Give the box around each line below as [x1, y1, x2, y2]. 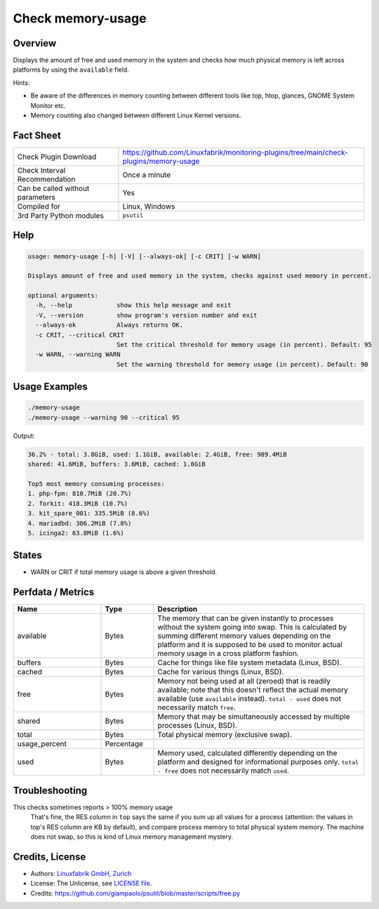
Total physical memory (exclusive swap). [157, 730, 293, 740]
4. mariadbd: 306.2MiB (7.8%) [27, 519, 132, 527]
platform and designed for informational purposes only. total [157, 757, 359, 767]
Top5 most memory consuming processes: [27, 480, 165, 488]
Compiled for [17, 201, 61, 211]
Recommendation [17, 174, 76, 184]
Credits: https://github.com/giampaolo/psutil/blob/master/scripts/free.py [30, 889, 241, 897]
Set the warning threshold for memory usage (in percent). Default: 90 [116, 360, 368, 368]
